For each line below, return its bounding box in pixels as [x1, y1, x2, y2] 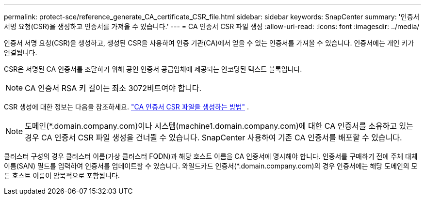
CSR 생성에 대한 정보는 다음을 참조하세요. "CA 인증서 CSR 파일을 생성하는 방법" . [4, 103, 249, 111]
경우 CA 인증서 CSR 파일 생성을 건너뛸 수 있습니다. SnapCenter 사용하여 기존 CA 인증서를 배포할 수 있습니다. [25, 133, 402, 142]
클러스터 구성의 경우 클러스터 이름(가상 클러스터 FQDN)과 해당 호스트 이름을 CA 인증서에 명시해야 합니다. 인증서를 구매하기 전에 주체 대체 [4, 152, 418, 160]
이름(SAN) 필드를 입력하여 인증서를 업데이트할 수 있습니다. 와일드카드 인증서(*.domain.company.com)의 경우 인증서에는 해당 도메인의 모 [4, 162, 418, 170]
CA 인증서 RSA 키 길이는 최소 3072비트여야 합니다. [25, 83, 202, 93]
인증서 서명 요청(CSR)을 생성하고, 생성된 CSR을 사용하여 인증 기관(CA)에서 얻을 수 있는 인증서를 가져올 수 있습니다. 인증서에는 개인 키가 [4, 39, 414, 47]
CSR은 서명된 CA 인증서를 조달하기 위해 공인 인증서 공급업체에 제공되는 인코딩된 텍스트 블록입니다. [4, 65, 302, 73]
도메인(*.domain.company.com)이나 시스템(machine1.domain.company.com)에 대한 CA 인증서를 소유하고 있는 [25, 121, 413, 131]
